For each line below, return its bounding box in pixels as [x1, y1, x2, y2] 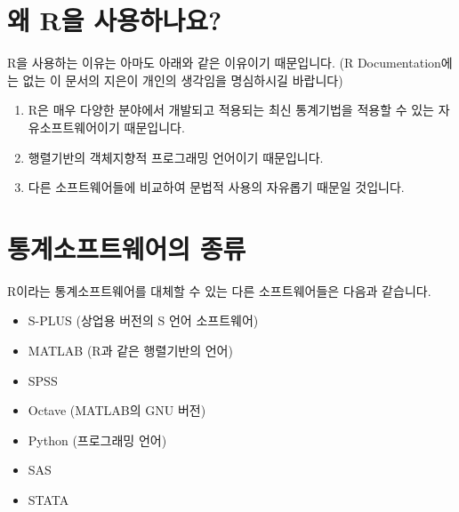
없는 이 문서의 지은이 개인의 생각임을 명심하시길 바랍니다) [22, 70, 343, 89]
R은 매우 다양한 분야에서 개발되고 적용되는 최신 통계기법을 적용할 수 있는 [28, 100, 434, 119]
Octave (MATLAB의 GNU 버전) [28, 401, 206, 420]
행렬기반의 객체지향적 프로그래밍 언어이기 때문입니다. [28, 148, 324, 166]
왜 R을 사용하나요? [7, 2, 222, 38]
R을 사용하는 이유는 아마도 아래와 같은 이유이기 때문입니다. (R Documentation [7, 53, 441, 72]
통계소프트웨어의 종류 [7, 229, 246, 266]
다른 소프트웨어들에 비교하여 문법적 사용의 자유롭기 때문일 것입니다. [28, 178, 405, 196]
